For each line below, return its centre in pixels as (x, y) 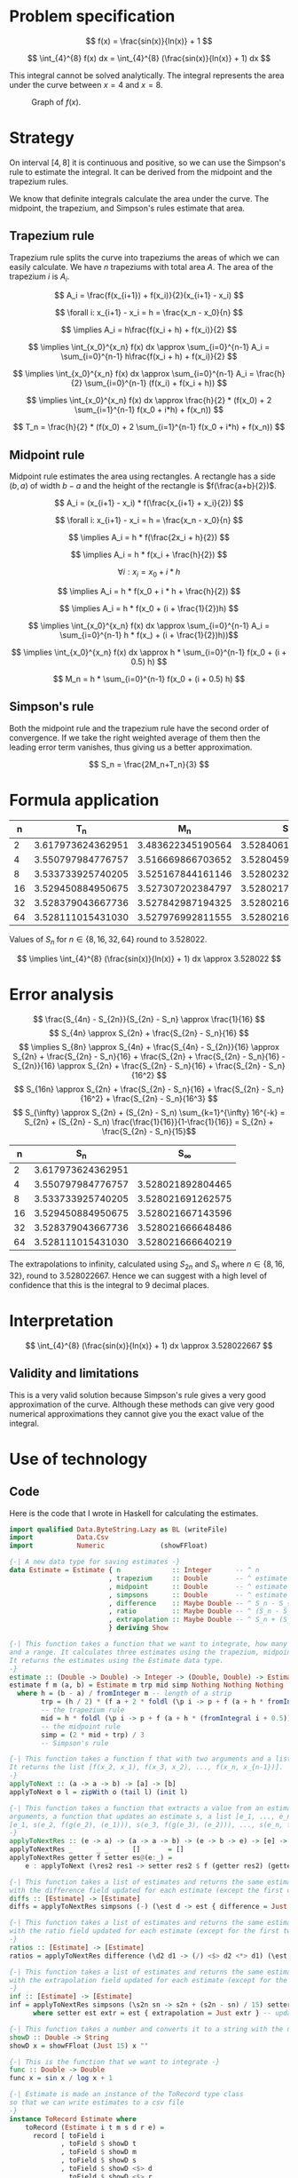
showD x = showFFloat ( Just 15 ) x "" (79, 2046)
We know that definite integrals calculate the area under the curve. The (139, 198)
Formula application (84, 800)
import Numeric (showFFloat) (109, 1546)
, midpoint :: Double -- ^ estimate (198, 1586)
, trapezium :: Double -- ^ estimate (198, 1578)
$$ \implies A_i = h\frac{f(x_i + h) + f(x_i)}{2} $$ (149, 330)
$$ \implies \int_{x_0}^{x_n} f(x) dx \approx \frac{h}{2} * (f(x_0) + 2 (149, 401)
